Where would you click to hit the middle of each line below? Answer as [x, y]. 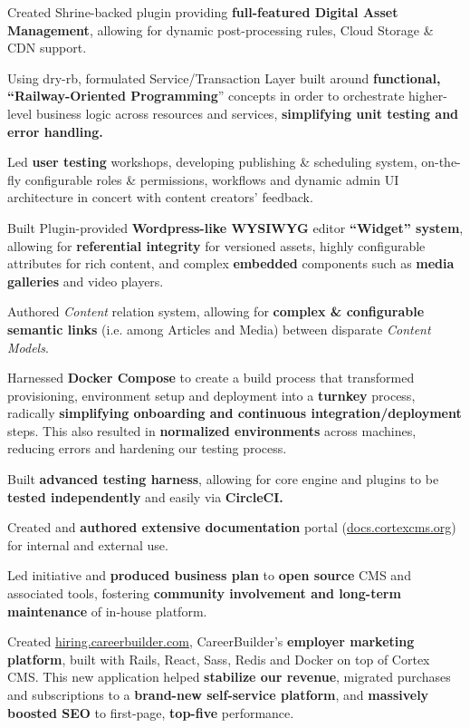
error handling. [55, 131]
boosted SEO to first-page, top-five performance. [151, 712]
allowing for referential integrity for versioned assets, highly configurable [216, 245]
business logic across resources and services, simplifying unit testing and [247, 113]
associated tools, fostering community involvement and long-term [204, 593]
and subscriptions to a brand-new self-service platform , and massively [218, 694]
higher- [428, 96]
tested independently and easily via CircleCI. [145, 496]
